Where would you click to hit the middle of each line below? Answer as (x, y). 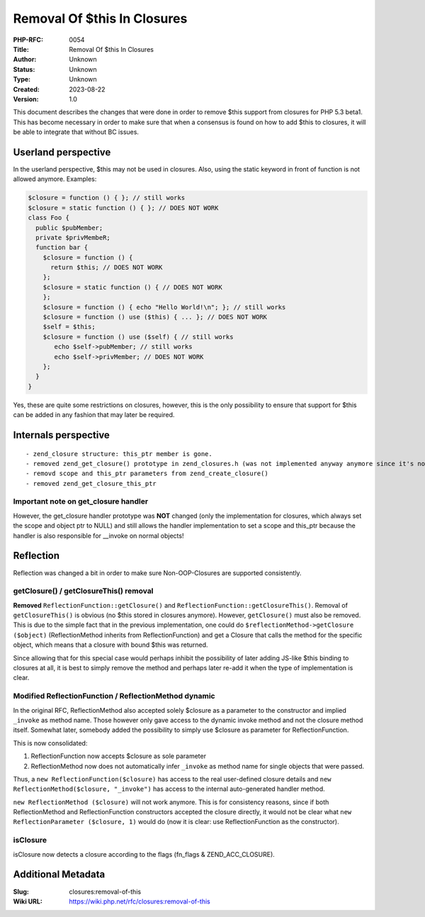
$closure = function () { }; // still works (107, 198)
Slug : (21, 891)
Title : (21, 49)
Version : (26, 99)
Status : (24, 69)
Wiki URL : (28, 901)
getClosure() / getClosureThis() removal (83, 591)
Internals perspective (61, 435)
